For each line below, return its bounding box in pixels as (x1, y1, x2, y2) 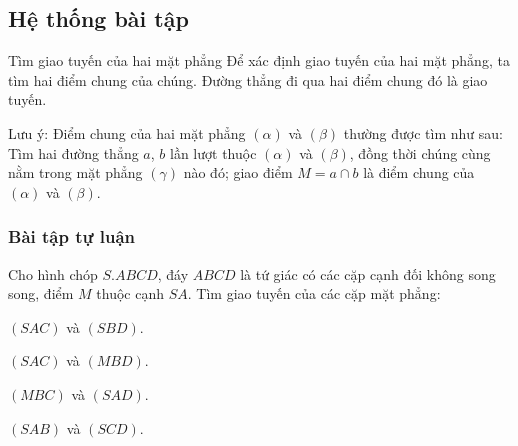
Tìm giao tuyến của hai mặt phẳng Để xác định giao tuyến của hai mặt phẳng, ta (8, 50, 510, 71)
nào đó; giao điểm (183, 162, 293, 183)
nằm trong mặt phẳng (8, 162, 143, 183)
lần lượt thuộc (170, 142, 257, 163)
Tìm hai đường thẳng (8, 142, 139, 163)
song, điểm (8, 283, 74, 304)
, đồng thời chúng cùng (349, 142, 491, 163)
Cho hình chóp (8, 263, 98, 284)
